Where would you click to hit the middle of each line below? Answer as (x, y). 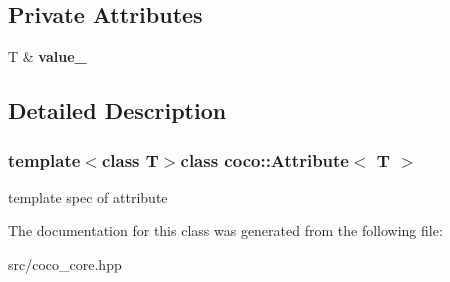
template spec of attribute (88, 196)
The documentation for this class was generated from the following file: (225, 230)
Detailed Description (117, 110)
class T (130, 159)
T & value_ (47, 56)
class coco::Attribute (264, 159)
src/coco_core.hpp (65, 263)
